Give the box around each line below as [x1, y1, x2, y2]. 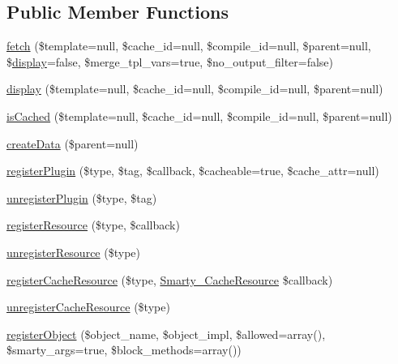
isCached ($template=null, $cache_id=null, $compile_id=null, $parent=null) [6, 107, 392, 124]
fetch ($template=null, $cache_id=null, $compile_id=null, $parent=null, [6, 37, 371, 54]
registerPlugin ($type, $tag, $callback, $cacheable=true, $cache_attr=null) [6, 162, 379, 179]
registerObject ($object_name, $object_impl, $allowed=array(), [6, 325, 326, 342]
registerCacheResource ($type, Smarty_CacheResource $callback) [6, 271, 333, 288]
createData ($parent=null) [6, 135, 139, 152]
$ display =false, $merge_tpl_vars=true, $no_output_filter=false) [6, 53, 334, 70]
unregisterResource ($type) [6, 243, 140, 260]
